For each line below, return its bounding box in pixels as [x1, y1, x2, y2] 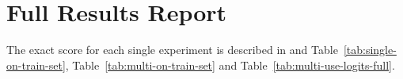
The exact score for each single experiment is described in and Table [6, 41, 338, 58]
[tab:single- [343, 41, 397, 58]
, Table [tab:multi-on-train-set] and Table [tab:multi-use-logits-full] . [65, 56, 395, 73]
